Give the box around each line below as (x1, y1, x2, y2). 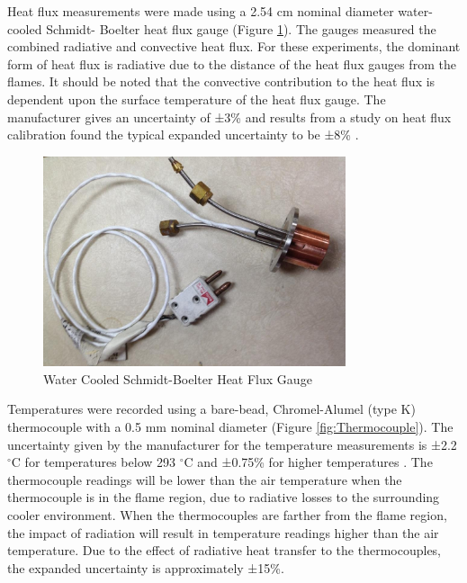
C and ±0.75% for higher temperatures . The (184, 453, 433, 471)
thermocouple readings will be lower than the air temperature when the (7, 470, 402, 489)
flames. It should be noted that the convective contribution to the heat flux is (7, 72, 436, 91)
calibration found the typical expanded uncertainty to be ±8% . (7, 125, 359, 144)
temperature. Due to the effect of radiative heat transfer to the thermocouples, (7, 541, 442, 560)
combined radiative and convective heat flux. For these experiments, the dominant (7, 37, 461, 56)
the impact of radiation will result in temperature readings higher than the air (7, 523, 439, 542)
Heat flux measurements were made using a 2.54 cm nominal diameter (7, 2, 394, 20)
